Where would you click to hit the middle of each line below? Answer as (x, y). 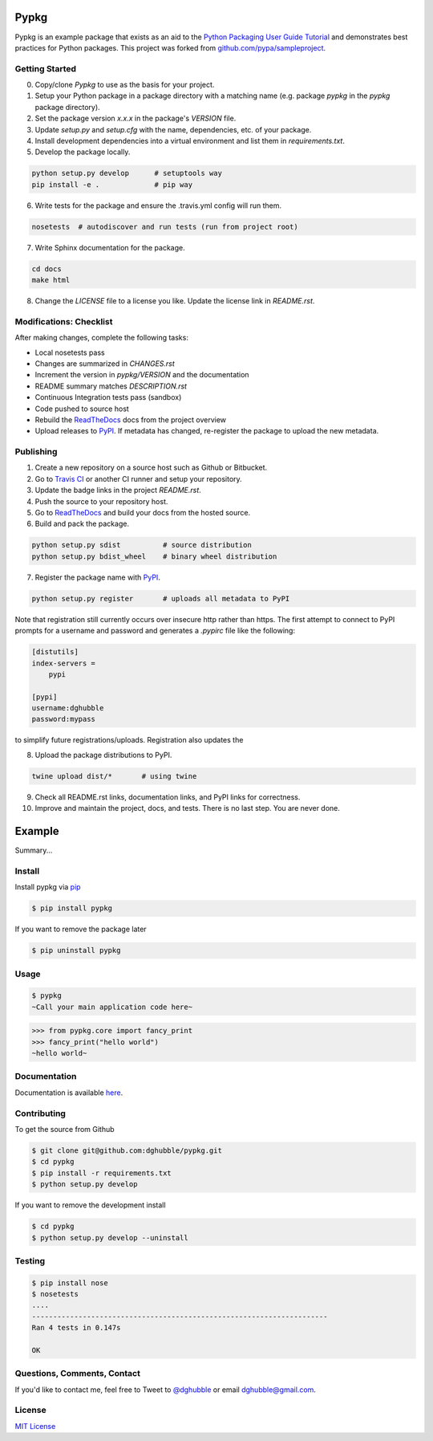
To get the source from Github (65, 1129)
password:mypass (64, 719)
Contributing (40, 1113)
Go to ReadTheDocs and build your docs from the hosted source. (143, 513)
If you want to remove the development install (90, 1205)
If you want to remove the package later (81, 929)
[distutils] (55, 652)
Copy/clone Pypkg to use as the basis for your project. (125, 85)
